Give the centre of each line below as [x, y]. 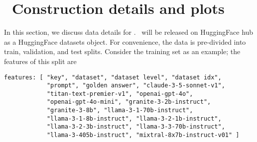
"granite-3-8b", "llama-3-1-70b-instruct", [120, 110]
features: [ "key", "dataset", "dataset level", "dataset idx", [113, 77]
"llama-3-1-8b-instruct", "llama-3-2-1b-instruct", [134, 118]
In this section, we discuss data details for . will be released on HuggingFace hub [129, 32]
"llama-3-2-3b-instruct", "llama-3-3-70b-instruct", [136, 127]
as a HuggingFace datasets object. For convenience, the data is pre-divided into [125, 41]
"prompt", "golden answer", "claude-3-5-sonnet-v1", [136, 86]
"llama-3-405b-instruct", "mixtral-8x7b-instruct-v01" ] [143, 135]
